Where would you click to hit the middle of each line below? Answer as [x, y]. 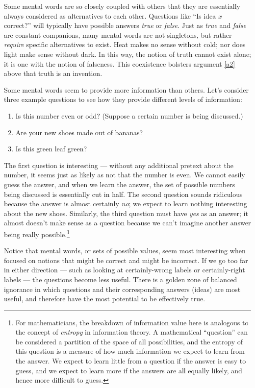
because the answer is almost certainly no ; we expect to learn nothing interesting [126, 204]
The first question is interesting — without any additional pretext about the [119, 165]
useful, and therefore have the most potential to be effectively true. [105, 299]
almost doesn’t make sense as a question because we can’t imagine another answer [127, 223]
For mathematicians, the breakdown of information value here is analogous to [132, 322]
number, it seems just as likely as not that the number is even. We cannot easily [125, 175]
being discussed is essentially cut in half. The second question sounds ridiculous [123, 194]
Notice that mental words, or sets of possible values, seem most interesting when [125, 251]
